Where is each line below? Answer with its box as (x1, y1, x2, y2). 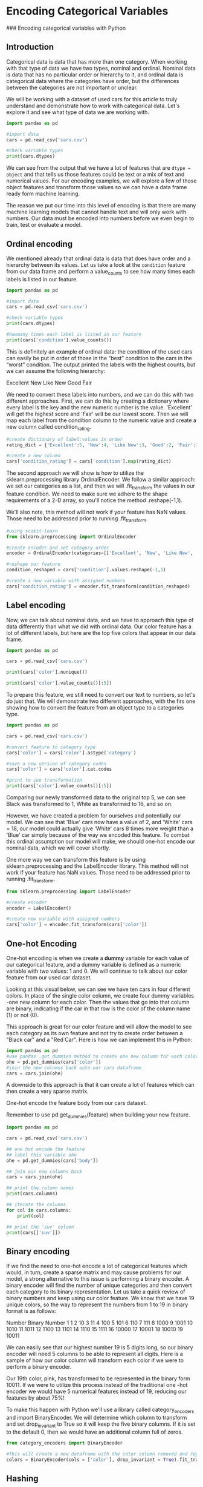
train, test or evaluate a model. (6, 221, 82, 229)
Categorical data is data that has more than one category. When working (6, 58, 187, 65)
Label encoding (6, 600, 66, 611)
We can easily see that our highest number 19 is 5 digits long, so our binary (6, 1344, 193, 1351)
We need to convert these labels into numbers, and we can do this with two (6, 391, 194, 398)
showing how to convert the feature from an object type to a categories (6, 704, 184, 711)
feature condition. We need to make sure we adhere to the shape (6, 490, 168, 497)
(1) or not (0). (6, 1012, 39, 1019)
